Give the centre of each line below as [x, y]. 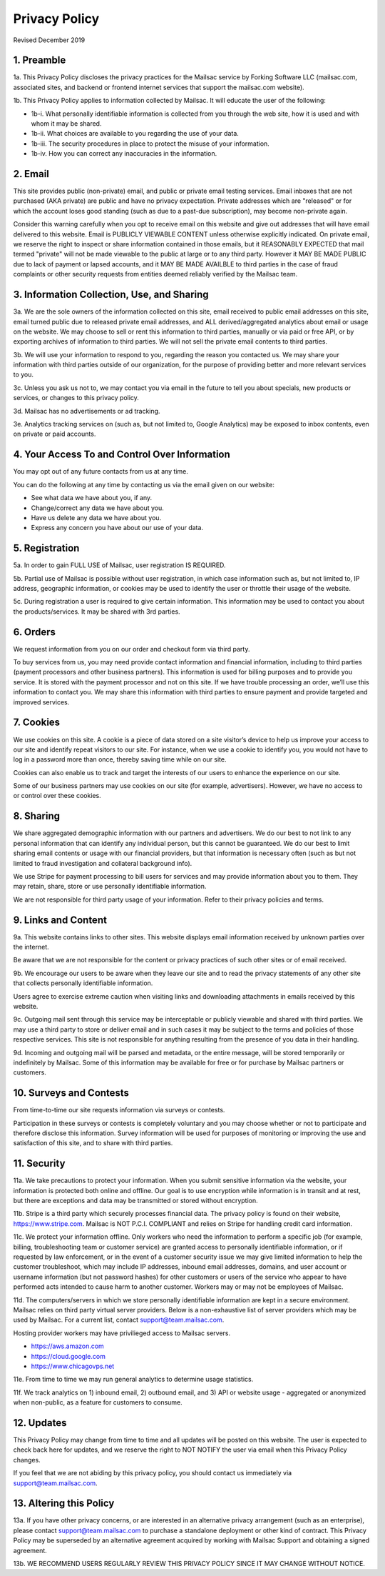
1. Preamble [40, 60]
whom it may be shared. [66, 124]
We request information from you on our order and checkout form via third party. [132, 649]
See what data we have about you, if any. [92, 498]
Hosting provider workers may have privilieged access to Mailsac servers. [122, 1333]
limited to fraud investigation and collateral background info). [103, 863]
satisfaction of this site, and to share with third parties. [93, 1143]
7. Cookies [37, 723]
